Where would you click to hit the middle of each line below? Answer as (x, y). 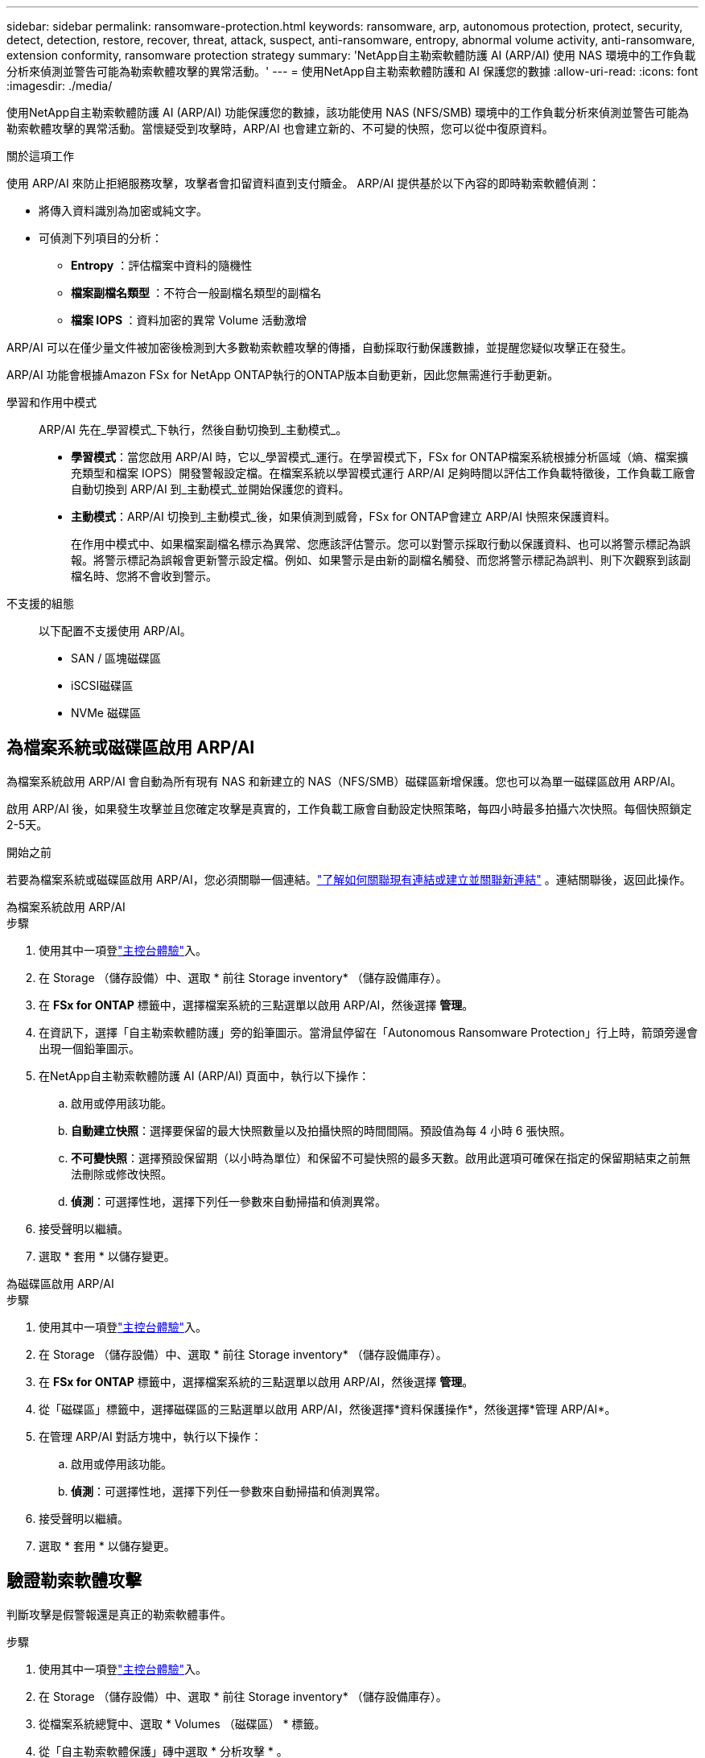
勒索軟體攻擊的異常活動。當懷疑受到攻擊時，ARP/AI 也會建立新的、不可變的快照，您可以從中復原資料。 (280, 128)
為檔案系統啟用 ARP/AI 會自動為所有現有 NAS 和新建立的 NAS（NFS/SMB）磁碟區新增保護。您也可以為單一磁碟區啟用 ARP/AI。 (344, 781)
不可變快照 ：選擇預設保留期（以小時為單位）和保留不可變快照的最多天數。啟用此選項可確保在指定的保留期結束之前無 (381, 1158)
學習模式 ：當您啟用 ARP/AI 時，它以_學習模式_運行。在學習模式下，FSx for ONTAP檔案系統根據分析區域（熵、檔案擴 (380, 457)
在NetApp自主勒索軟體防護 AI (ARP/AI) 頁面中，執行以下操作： (204, 1075)
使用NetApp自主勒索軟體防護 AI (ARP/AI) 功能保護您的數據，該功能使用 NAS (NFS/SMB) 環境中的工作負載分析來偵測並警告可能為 (348, 112)
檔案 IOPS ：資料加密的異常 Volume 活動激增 (189, 320)
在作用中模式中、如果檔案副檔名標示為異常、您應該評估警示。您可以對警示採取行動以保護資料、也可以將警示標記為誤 (381, 544)
